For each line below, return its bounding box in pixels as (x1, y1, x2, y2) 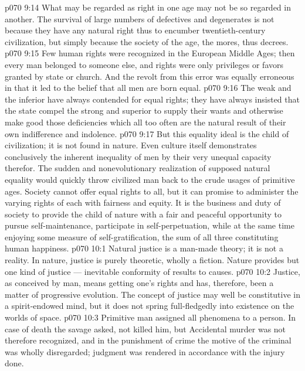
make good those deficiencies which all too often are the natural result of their (5, 115, 286, 128)
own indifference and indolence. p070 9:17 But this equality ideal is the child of (5, 127, 289, 139)
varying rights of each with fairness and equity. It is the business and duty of (5, 196, 281, 209)
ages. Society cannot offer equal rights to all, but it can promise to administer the (5, 185, 299, 197)
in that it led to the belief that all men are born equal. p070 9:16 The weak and (5, 81, 292, 94)
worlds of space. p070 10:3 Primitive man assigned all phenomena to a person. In (5, 311, 296, 324)
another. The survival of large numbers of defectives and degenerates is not (5, 12, 274, 25)
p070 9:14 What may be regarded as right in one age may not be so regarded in (5, 1, 291, 13)
